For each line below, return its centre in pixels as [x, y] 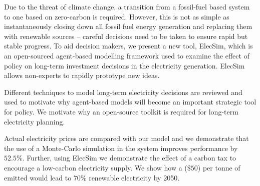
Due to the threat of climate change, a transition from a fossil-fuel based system [127, 6]
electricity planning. [35, 121]
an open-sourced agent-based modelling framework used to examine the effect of [127, 55]
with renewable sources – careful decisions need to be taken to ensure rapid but [126, 36]
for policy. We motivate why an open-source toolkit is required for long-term [121, 111]
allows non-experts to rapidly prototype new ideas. [82, 75]
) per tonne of [219, 167]
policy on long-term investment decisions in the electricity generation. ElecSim [124, 65]
